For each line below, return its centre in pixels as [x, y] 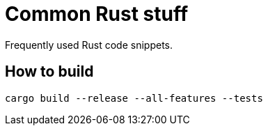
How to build [49, 72]
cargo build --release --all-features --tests [134, 98]
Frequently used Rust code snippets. [89, 45]
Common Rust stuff [97, 14]
